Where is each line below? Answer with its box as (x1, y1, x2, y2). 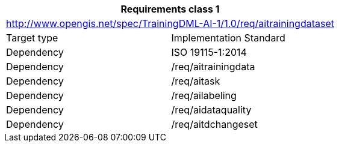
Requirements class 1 (120, 3, 220, 15)
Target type (6, 32, 58, 44)
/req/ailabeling (171, 89, 237, 101)
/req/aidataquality (171, 104, 252, 116)
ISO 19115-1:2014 (171, 46, 247, 58)
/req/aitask (171, 75, 220, 87)
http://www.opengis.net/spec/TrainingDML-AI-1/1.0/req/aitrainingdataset (6, 17, 334, 29)
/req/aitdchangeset (171, 118, 258, 130)
